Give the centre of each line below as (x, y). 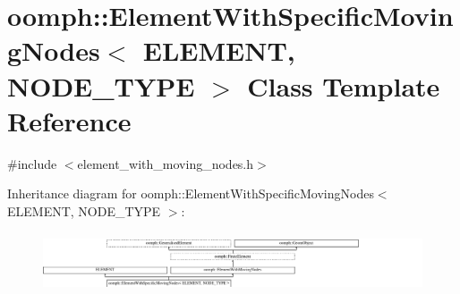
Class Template (344, 85)
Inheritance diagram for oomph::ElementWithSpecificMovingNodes (191, 193)
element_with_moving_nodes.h (166, 163)
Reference (69, 120)
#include (32, 163)
